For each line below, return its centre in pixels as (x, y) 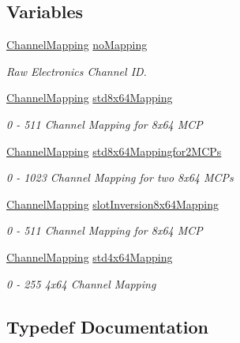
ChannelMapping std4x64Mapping (90, 256)
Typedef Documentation (107, 326)
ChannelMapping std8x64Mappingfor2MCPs (114, 151)
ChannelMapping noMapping (77, 45)
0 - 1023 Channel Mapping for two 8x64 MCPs (120, 177)
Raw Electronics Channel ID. (77, 71)
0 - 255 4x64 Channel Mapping (81, 283)
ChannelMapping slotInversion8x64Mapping (112, 204)
